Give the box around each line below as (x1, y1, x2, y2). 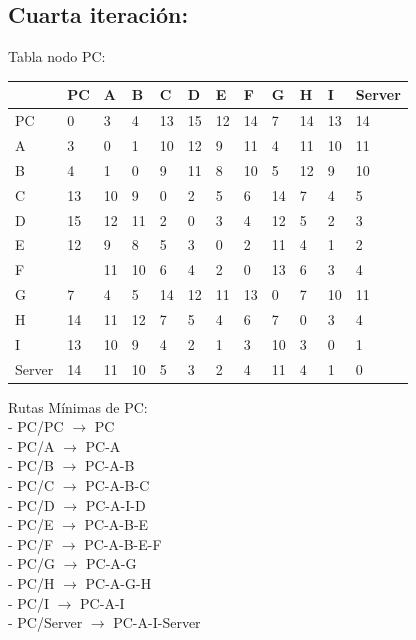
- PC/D (8, 494, 55, 515)
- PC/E (8, 514, 54, 535)
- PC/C (8, 475, 55, 496)
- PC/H (8, 573, 55, 594)
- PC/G (8, 553, 55, 574)
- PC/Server (8, 612, 83, 633)
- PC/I (8, 592, 50, 613)
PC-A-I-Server (113, 612, 201, 633)
